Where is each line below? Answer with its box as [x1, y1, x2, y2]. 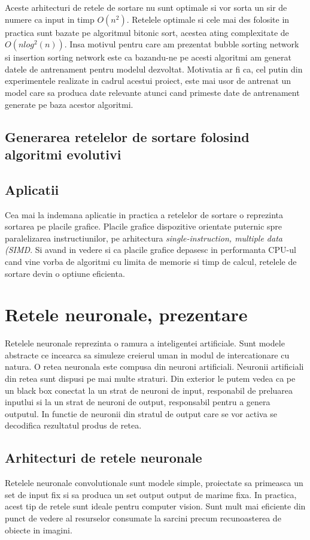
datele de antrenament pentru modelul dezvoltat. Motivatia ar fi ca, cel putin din [5, 62, 303, 75]
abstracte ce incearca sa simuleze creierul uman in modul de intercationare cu [5, 348, 290, 361]
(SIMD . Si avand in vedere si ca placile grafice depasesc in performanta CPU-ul [5, 243, 296, 256]
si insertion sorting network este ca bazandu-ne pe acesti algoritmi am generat [5, 51, 291, 64]
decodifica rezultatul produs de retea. [5, 419, 142, 432]
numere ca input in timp [5, 13, 95, 25]
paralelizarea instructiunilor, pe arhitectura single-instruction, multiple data [5, 231, 282, 244]
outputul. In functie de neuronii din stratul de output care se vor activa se [5, 407, 278, 420]
